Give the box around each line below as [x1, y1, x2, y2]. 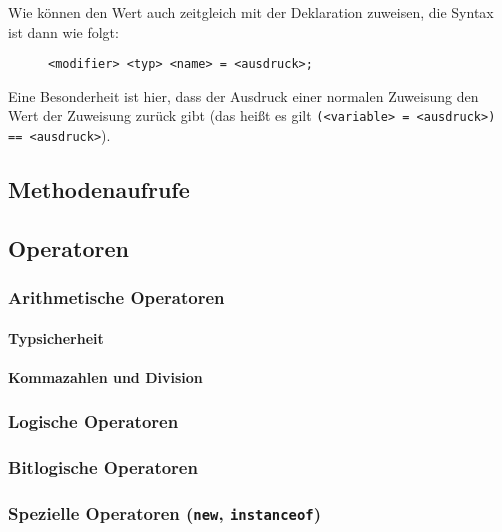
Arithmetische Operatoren [8, 285, 225, 310]
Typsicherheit [8, 327, 104, 348]
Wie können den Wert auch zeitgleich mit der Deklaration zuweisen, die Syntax [8, 2, 494, 22]
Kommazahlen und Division [8, 366, 203, 387]
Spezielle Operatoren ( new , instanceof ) [8, 501, 322, 526]
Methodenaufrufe [8, 174, 190, 205]
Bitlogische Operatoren [8, 455, 198, 480]
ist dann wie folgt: [8, 21, 119, 42]
